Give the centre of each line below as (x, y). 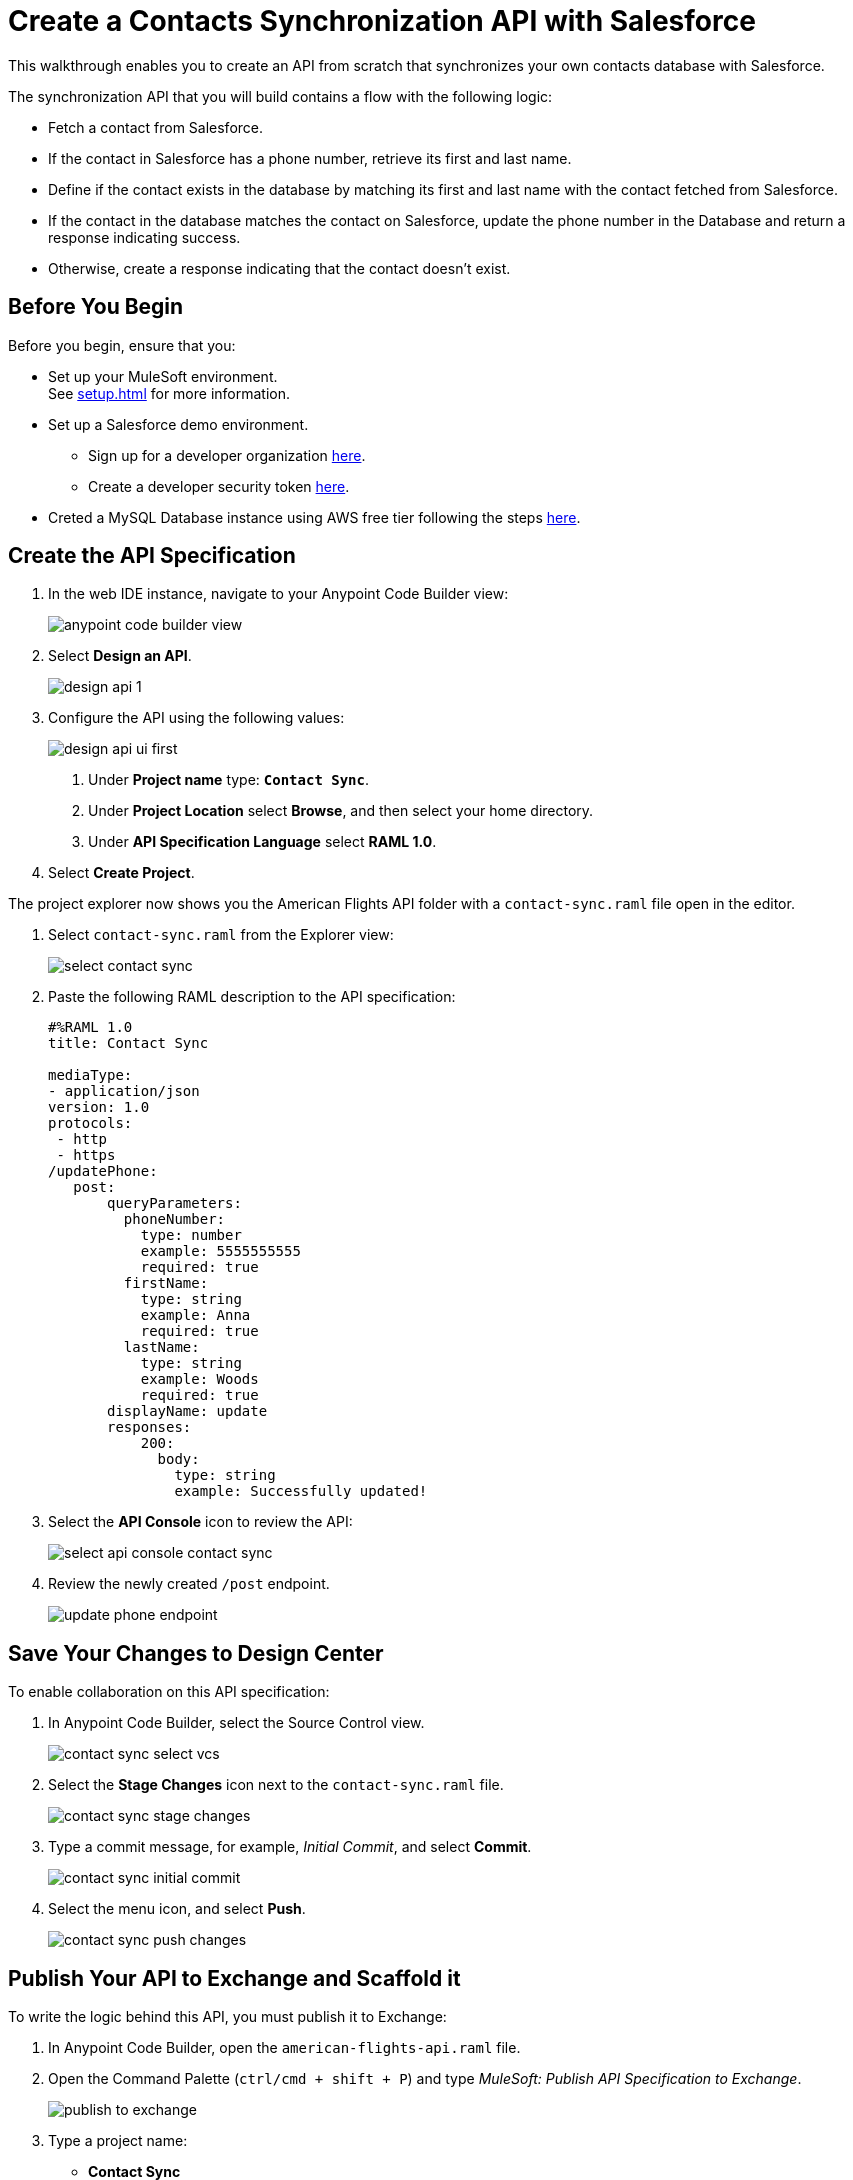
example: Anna (195, 1315)
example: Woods (199, 1379)
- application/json (124, 1091)
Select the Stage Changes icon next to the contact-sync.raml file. (276, 1785)
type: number (191, 1235)
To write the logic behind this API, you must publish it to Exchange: (227, 2017)
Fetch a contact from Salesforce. (156, 127)
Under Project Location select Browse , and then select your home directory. (341, 811)
